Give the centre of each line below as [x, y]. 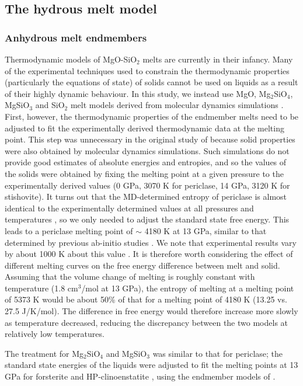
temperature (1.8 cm [41, 288]
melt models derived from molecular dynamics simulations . [177, 105]
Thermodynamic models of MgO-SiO [71, 59]
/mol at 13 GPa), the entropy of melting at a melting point [188, 288]
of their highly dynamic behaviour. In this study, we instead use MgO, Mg [138, 93]
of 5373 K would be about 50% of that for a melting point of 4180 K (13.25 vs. [146, 299]
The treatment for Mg [44, 353]
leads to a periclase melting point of [69, 230]
